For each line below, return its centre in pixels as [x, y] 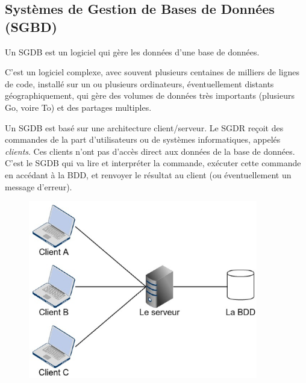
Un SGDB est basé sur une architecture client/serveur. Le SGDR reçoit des [144, 127]
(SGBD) [31, 26]
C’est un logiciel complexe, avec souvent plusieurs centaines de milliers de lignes [152, 72]
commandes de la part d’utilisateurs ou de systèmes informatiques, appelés [143, 139]
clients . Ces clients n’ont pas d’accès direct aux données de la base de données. [150, 151]
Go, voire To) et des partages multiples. [78, 107]
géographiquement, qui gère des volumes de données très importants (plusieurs [150, 95]
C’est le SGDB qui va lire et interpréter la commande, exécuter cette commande [153, 163]
